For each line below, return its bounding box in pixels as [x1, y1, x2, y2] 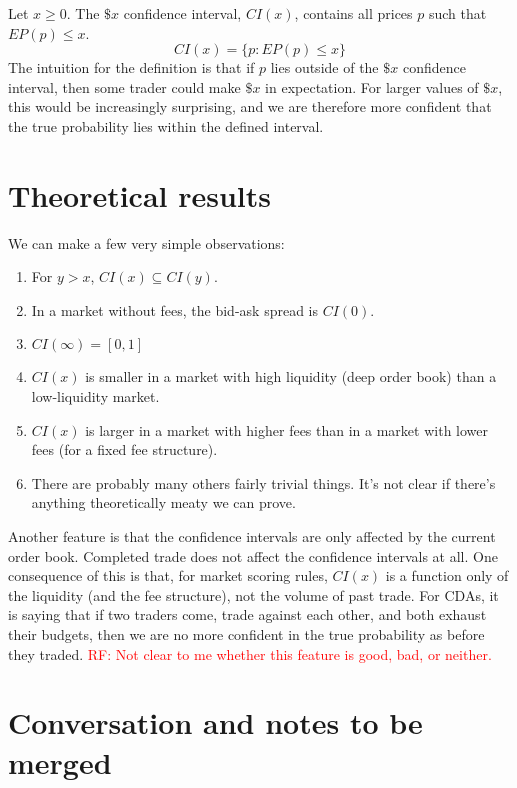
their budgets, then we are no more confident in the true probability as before [8, 624, 485, 644]
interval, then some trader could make [8, 76, 241, 97]
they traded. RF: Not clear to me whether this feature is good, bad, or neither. [8, 643, 492, 664]
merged [8, 741, 112, 782]
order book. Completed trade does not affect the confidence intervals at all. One [8, 545, 498, 566]
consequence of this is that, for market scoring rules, [8, 565, 328, 586]
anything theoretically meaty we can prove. [31, 492, 296, 513]
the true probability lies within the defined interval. [8, 115, 324, 136]
